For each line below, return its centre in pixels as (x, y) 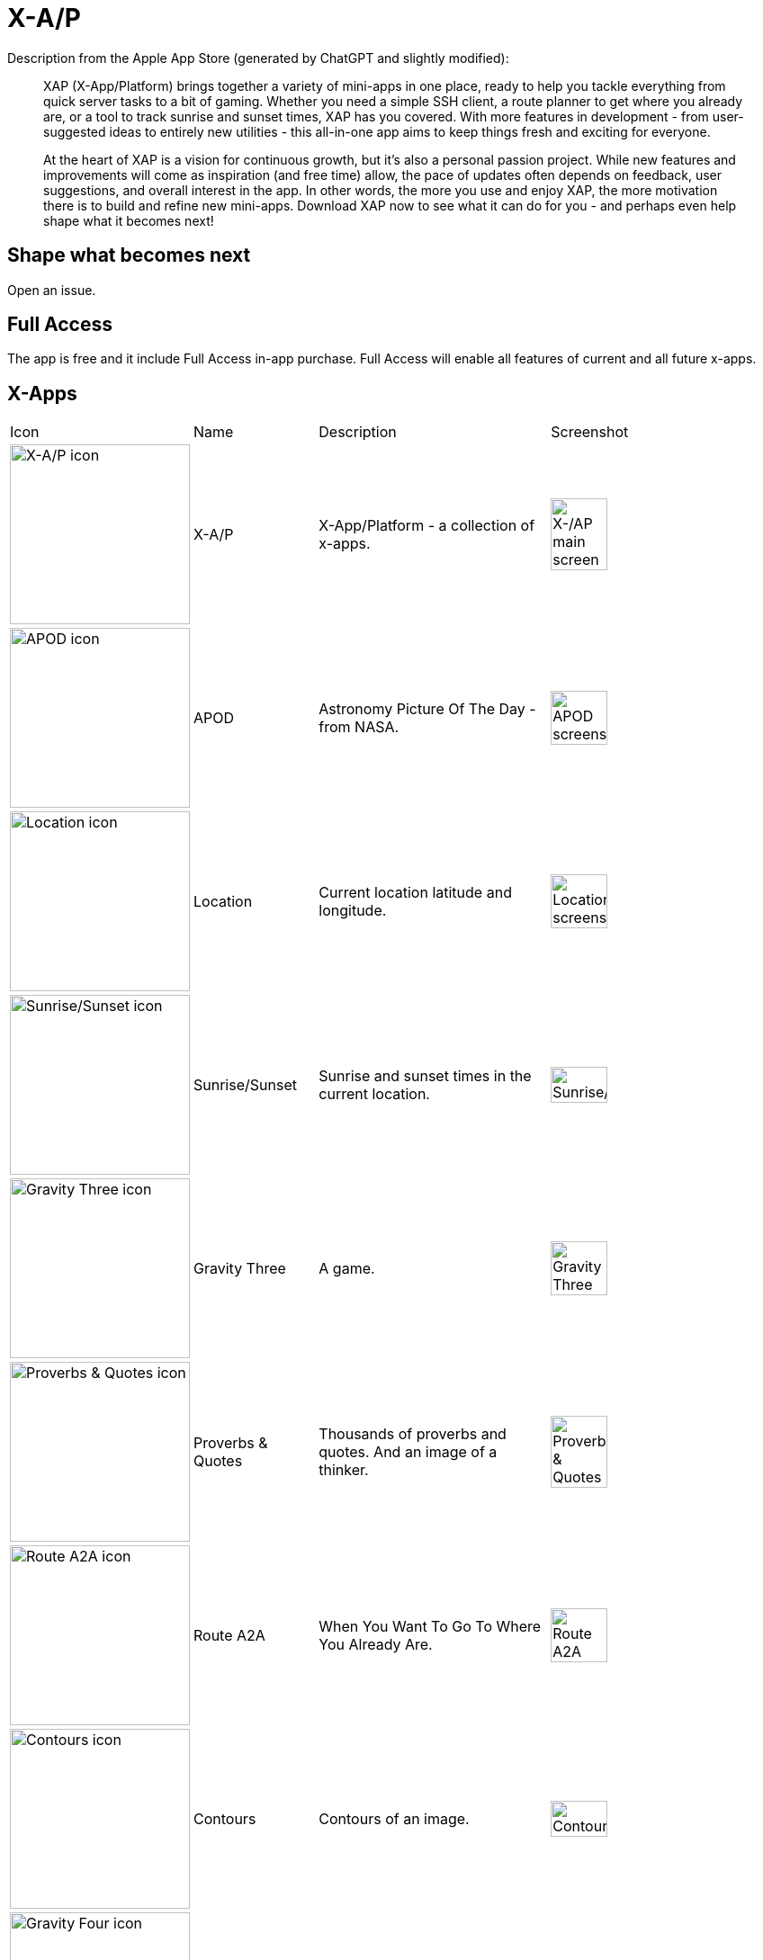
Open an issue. (52, 290)
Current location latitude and (415, 893)
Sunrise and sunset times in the (425, 1076)
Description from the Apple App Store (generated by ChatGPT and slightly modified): (258, 58)
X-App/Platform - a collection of (427, 526)
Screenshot (590, 432)
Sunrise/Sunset (245, 1085)
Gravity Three (240, 1269)
